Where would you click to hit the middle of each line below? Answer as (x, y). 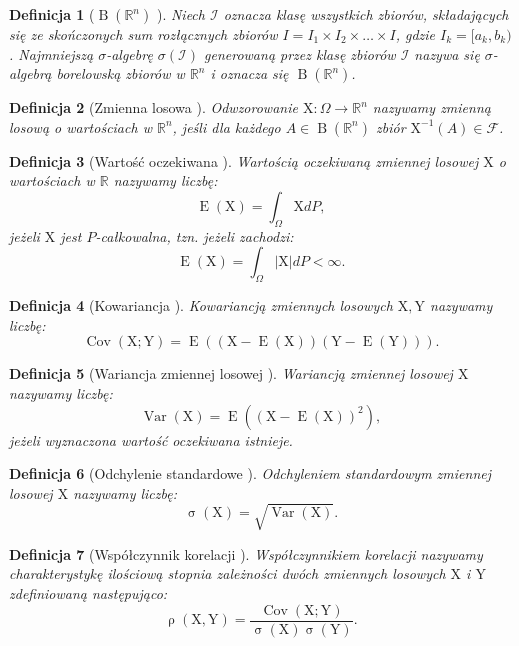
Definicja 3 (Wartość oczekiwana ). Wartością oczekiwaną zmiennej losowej (244, 160)
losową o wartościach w (80, 126)
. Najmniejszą (51, 53)
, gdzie (415, 34)
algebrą (30, 73)
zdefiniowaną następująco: (88, 593)
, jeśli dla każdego (226, 126)
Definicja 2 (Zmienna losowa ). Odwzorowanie (153, 107)
